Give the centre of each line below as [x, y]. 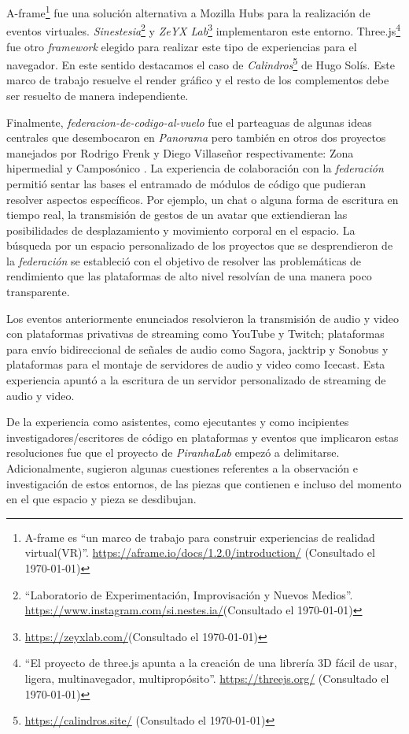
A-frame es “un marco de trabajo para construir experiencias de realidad [200, 537]
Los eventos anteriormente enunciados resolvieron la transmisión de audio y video [203, 318]
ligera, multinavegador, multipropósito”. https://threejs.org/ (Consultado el [207, 678]
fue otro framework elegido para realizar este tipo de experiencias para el [182, 46]
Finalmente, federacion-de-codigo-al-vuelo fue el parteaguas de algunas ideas [189, 122]
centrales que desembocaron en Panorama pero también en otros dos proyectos [196, 137]
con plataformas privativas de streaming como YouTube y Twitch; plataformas [195, 334]
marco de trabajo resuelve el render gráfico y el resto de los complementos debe [198, 80]
